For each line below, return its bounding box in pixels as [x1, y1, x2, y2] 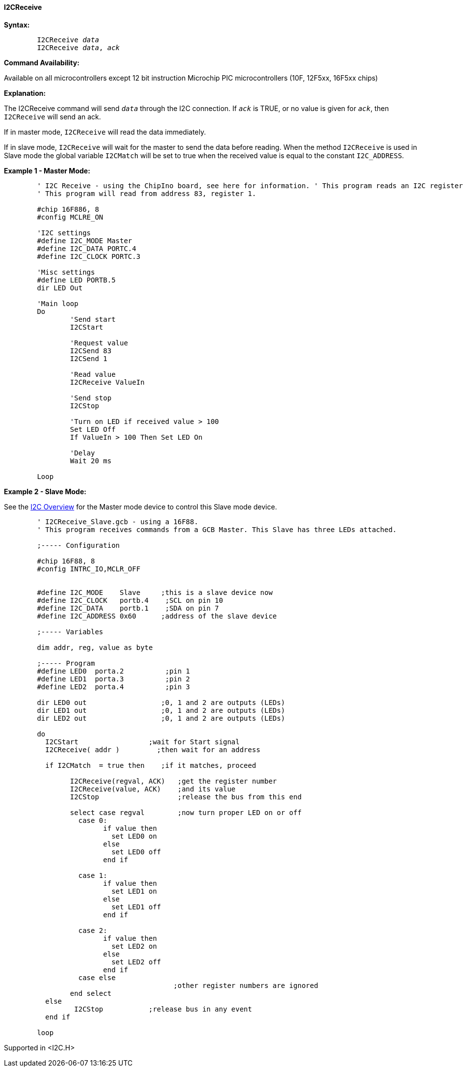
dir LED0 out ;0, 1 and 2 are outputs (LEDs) [37, 698, 285, 706]
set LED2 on [111, 942, 157, 950]
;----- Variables [37, 627, 103, 636]
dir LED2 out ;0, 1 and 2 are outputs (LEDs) [37, 714, 285, 722]
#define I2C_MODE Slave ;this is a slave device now [37, 588, 273, 596]
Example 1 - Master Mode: [4, 166, 90, 175]
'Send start [70, 315, 116, 323]
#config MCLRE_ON [37, 213, 103, 221]
